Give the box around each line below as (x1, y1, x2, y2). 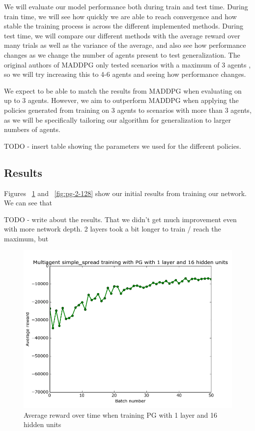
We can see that (4, 198, 53, 208)
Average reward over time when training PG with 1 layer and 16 (24, 409, 218, 420)
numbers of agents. (4, 124, 60, 134)
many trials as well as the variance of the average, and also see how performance (4, 40, 246, 50)
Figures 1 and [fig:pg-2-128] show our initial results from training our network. (4, 188, 247, 198)
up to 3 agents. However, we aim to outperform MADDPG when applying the (4, 95, 239, 105)
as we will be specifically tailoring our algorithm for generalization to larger (4, 114, 231, 125)
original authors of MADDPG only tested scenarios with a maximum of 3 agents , (4, 59, 251, 69)
